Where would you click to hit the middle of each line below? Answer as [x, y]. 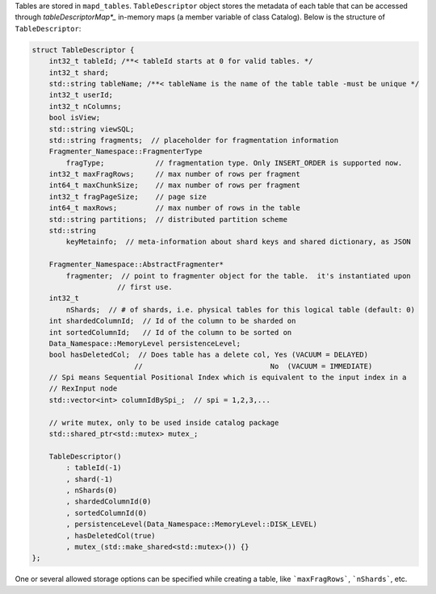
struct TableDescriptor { [83, 50]
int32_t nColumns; [85, 106]
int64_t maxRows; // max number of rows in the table [174, 208]
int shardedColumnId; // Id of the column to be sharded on [172, 321]
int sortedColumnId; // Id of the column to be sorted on [170, 332]
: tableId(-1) [94, 468]
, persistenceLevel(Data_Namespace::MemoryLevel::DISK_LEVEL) [192, 524]
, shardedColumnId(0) [109, 502]
